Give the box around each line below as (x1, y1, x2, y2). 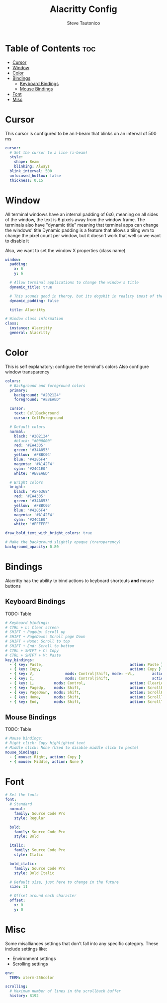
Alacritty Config (49, 3, 118, 15)
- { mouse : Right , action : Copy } (9, 754, 81, 759)
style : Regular (14, 815, 46, 821)
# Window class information (5, 316, 64, 322)
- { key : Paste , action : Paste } (9, 662, 164, 667)
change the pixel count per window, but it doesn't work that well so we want (5, 232, 161, 238)
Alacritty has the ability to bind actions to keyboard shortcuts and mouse (5, 578, 154, 584)
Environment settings (12, 955, 56, 962)
